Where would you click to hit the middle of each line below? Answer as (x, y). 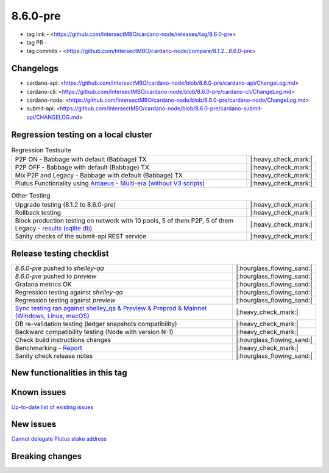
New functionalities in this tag (69, 373)
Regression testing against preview (65, 300)
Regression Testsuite (41, 150)
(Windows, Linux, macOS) (52, 316)
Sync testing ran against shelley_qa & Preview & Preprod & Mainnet (111, 308)
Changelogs (35, 69)
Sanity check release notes (54, 355)
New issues (34, 425)
